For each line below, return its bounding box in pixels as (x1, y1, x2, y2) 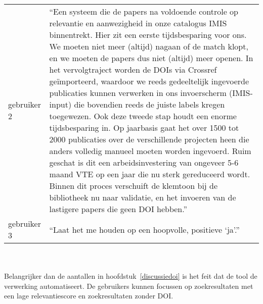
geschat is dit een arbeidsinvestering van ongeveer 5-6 (49, 157, 239, 168)
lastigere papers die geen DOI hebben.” (49, 203, 188, 215)
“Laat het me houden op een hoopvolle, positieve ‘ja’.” (49, 223, 240, 235)
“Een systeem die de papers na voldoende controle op (49, 6, 239, 17)
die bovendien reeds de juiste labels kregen (74, 98, 225, 110)
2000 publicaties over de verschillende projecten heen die (49, 133, 249, 145)
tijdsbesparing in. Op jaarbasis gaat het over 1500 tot (49, 122, 239, 133)
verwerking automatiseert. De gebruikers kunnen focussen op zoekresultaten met (4, 280, 253, 291)
